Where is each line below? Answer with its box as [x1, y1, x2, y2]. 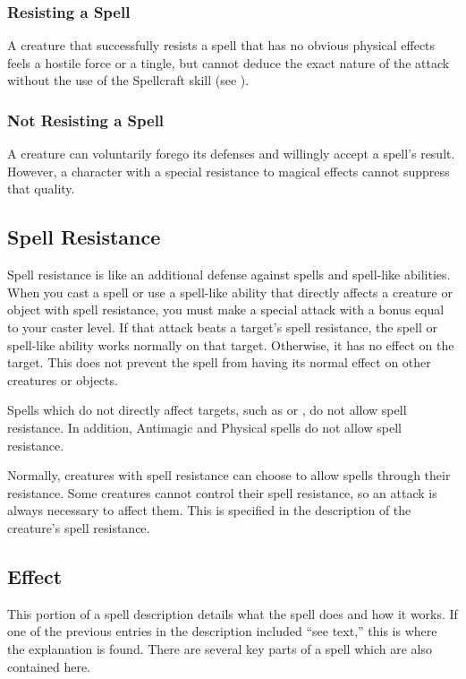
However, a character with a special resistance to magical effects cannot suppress [7, 161, 450, 180]
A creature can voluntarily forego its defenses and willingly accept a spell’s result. [7, 144, 455, 163]
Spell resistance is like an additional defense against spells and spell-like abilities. [7, 265, 451, 284]
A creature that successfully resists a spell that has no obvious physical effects [7, 36, 436, 55]
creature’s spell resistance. [7, 518, 150, 537]
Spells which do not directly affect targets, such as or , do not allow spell [7, 400, 407, 419]
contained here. [7, 657, 90, 675]
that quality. [7, 179, 75, 198]
